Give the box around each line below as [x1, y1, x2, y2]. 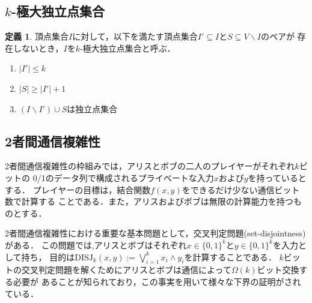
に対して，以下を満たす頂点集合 [72, 30, 198, 43]
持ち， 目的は [21, 250, 75, 263]
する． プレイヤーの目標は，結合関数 [5, 183, 151, 196]
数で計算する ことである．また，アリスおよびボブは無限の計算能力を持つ [5, 195, 293, 208]
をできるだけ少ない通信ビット [182, 183, 300, 196]
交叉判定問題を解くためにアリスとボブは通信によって [21, 263, 231, 276]
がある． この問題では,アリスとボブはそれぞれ [5, 238, 187, 251]
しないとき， [13, 41, 64, 54]
